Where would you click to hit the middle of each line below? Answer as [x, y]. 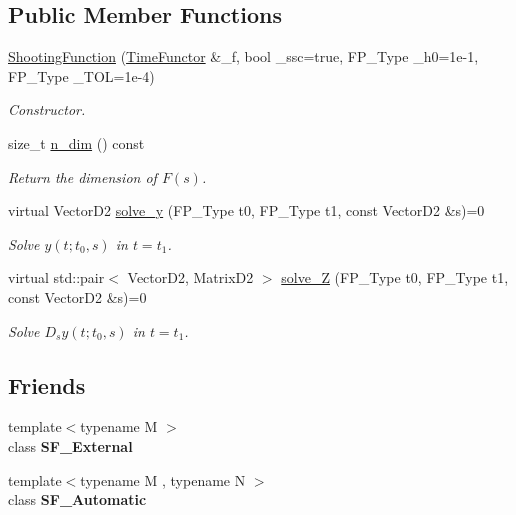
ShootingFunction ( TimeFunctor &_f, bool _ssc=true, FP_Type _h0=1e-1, [243, 56]
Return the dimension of [82, 176]
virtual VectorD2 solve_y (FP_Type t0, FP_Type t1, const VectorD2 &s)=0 [246, 210]
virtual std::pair [56, 277]
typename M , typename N [163, 479]
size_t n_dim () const [76, 142]
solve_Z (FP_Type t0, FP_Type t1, [395, 277]
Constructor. [47, 109]
